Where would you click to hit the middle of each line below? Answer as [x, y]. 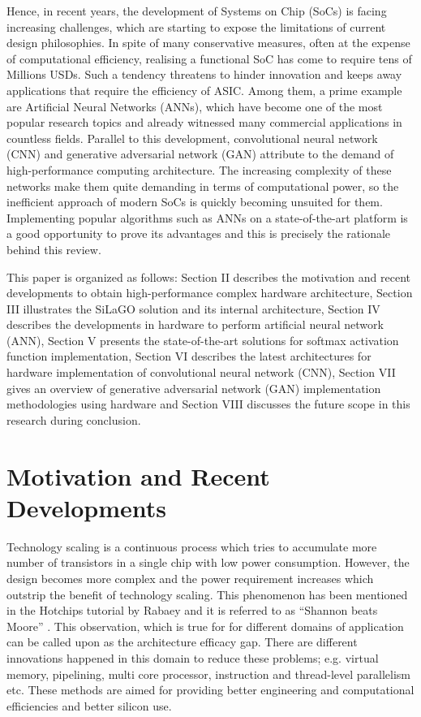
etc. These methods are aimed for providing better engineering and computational [210, 690]
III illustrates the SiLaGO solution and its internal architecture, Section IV [193, 308]
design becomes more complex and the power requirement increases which [190, 578]
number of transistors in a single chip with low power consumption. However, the [208, 562]
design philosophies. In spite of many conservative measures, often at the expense [208, 43]
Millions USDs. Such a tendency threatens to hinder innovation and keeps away [204, 74]
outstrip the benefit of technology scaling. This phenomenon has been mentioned [207, 594]
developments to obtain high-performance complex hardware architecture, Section [210, 293]
